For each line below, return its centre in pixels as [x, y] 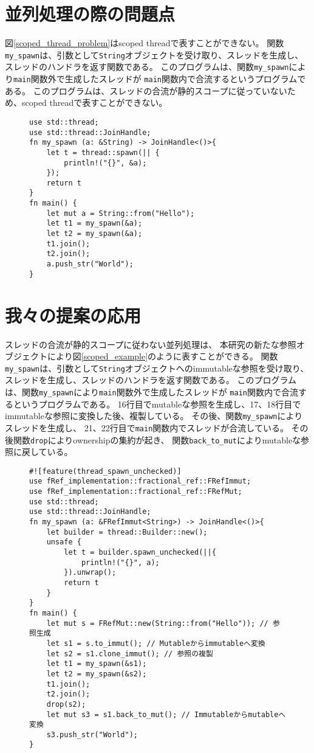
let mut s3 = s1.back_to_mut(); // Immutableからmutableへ [166, 714]
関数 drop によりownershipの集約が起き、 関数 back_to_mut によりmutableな [157, 439]
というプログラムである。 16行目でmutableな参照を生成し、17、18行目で [157, 404]
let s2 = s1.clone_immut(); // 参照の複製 [130, 654]
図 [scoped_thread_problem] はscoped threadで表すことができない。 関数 [145, 43]
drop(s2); [66, 704]
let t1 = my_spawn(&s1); [97, 664]
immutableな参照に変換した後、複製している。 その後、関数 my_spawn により [154, 416]
